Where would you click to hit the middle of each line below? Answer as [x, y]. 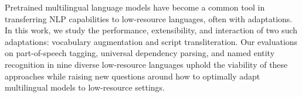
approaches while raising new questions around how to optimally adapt [133, 76]
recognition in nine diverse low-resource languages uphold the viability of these [146, 64]
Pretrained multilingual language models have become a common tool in [135, 7]
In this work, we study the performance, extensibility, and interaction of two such [151, 30]
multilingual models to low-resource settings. [85, 87]
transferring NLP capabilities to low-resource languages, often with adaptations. [149, 18]
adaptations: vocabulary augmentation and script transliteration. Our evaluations [151, 41]
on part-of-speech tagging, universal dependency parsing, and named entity [140, 53]
